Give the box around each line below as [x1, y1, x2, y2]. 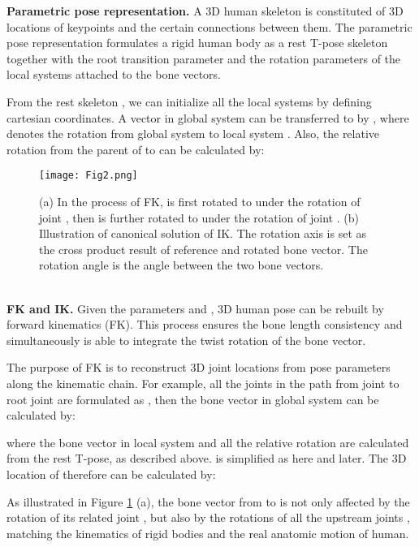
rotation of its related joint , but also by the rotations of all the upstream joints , [6, 509, 410, 526]
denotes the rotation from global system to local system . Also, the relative [6, 125, 380, 142]
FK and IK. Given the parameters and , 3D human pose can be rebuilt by [6, 299, 384, 317]
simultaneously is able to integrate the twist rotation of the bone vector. [6, 331, 366, 348]
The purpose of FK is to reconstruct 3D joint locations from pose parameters [6, 359, 391, 376]
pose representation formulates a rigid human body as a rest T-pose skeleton [6, 34, 388, 51]
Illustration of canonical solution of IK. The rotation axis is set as [39, 225, 367, 242]
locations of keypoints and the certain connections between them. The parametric [6, 18, 413, 35]
